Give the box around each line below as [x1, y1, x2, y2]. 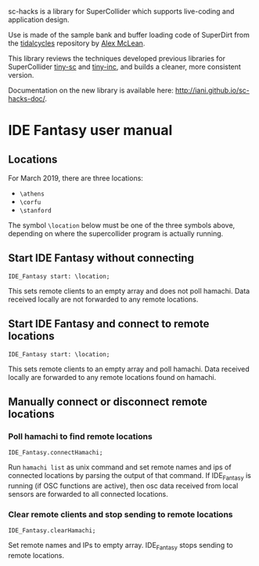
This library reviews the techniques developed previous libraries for [8, 54, 225, 63]
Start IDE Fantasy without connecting [8, 251, 194, 265]
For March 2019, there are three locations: [8, 173, 143, 183]
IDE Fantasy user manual [8, 122, 173, 140]
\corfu [19, 199, 41, 206]
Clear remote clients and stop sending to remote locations [8, 509, 233, 520]
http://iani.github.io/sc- [174, 86, 250, 95]
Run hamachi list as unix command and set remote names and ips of [8, 462, 232, 472]
